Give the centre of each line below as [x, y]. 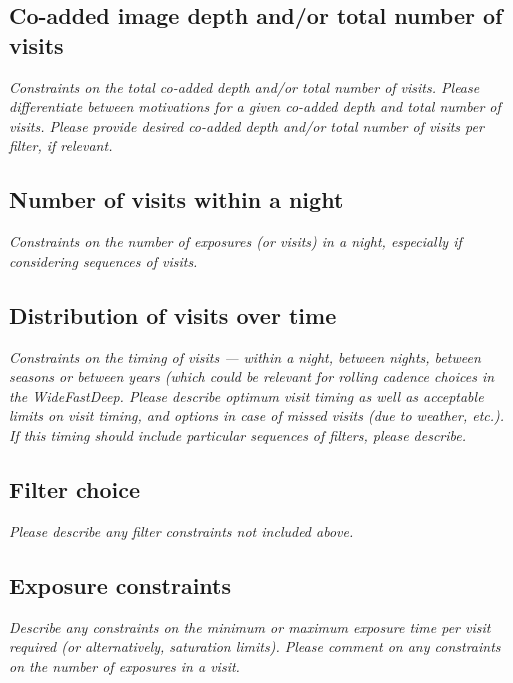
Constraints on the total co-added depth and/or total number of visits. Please [244, 86]
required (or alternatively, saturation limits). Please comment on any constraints [255, 646]
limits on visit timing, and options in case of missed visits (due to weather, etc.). [257, 415]
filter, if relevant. [61, 145]
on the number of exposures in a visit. [124, 665]
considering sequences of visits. [103, 260]
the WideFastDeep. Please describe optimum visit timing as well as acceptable [246, 395]
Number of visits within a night [176, 199]
